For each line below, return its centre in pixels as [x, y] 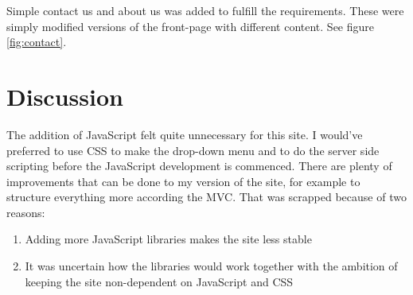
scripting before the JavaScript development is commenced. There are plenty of [199, 166]
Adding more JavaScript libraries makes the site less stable [168, 239]
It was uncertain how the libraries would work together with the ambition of [211, 266]
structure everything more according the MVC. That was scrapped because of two [206, 197]
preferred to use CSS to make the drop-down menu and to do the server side [193, 150]
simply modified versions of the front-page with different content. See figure [190, 26]
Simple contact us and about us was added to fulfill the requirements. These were [205, 10]
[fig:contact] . [37, 42]
